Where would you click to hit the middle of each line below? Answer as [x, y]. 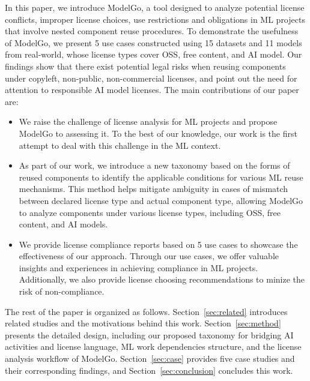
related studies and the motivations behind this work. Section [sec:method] [143, 323]
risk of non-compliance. [62, 291]
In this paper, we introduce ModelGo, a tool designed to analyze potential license [155, 7]
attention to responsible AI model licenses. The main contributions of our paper [152, 90]
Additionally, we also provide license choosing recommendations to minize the [162, 279]
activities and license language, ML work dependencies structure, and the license [153, 346]
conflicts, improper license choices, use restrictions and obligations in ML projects [155, 19]
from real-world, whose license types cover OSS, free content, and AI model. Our [153, 54]
